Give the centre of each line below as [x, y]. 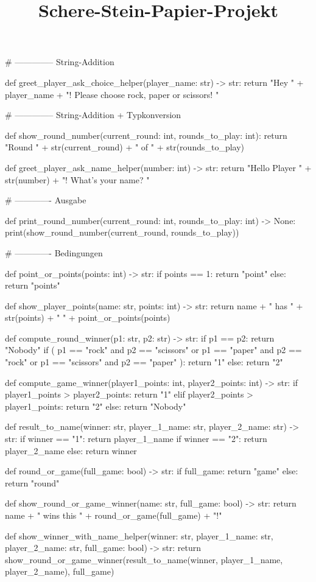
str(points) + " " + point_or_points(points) [88, 317]
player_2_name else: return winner [71, 450]
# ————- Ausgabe [46, 200]
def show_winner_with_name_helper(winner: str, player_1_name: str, [139, 535]
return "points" [33, 285]
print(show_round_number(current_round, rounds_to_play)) [122, 232]
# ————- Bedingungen [54, 252]
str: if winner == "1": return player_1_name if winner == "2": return [136, 439]
